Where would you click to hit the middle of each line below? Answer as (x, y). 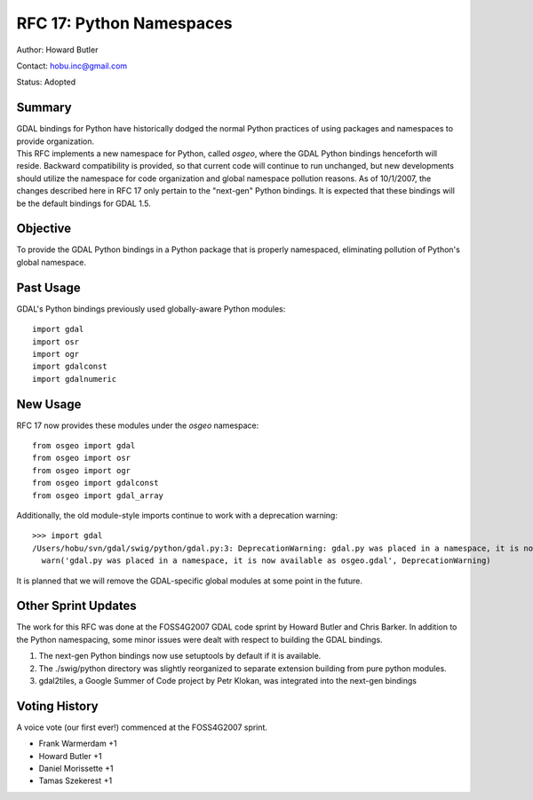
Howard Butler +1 (70, 756)
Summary (44, 108)
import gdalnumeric (75, 379)
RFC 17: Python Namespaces (124, 23)
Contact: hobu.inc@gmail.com (72, 66)
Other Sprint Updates (76, 606)
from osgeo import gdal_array (98, 495)
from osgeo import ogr (82, 470)
